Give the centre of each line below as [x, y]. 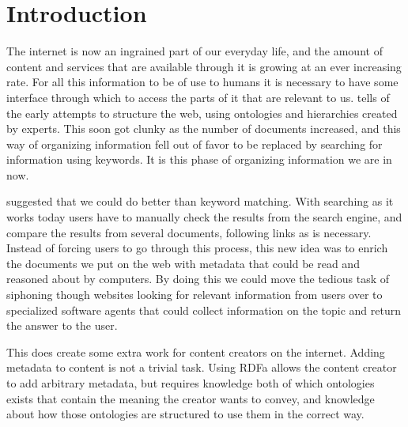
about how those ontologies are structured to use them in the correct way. [185, 414]
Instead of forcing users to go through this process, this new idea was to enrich [197, 248]
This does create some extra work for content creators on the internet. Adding [196, 351]
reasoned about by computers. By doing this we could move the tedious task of [198, 279]
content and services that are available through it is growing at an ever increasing [204, 66]
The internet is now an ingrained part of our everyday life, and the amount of [195, 51]
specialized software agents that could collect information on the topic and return [204, 310]
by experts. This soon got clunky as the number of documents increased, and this [204, 128]
